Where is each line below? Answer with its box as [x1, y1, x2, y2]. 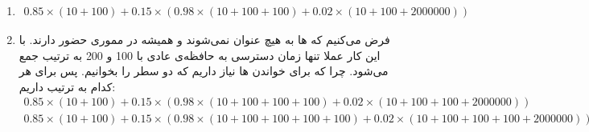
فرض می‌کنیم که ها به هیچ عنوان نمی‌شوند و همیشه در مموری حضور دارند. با [19, 31, 390, 48]
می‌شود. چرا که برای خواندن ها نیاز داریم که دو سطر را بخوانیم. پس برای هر [19, 62, 389, 79]
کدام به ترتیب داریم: [19, 78, 116, 94]
